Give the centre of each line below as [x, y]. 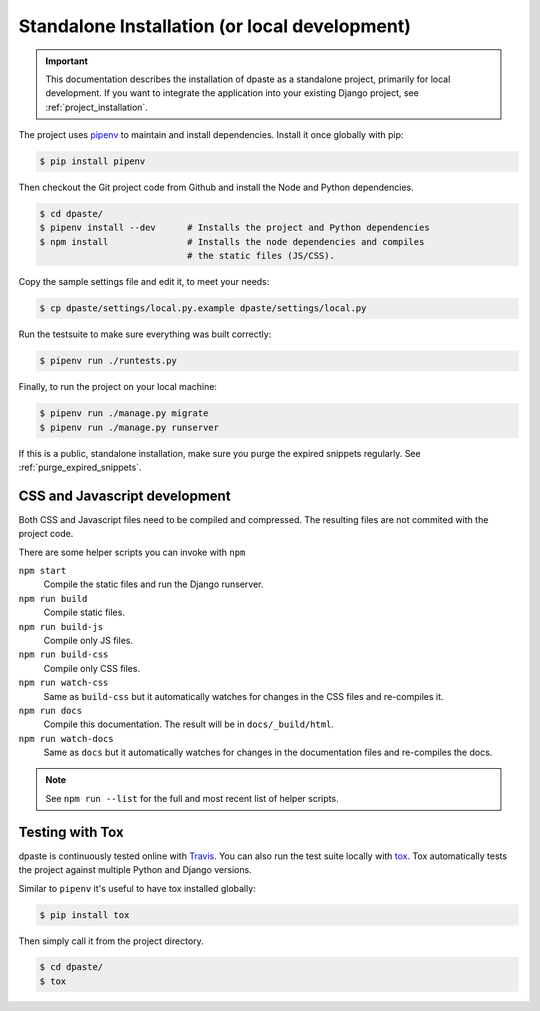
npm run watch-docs [66, 738]
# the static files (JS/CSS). [260, 256]
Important [67, 61]
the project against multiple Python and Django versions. [135, 870]
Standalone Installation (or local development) [215, 26]
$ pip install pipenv [92, 161]
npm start [42, 570]
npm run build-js [61, 626]
